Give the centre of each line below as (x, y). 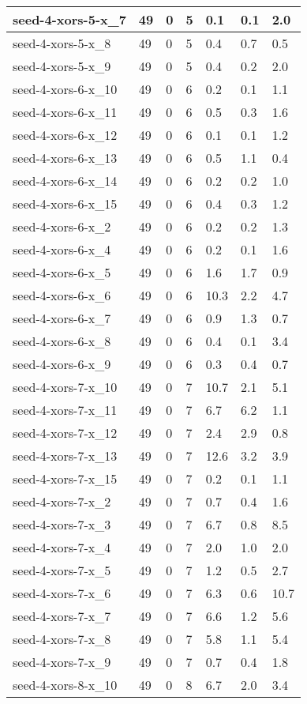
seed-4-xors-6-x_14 (65, 181)
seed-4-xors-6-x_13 (65, 158)
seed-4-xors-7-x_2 (62, 501)
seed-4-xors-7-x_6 (62, 593)
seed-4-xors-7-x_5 (62, 570)
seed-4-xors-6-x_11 (65, 112)
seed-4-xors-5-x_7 (69, 19)
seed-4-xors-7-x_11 (65, 410)
